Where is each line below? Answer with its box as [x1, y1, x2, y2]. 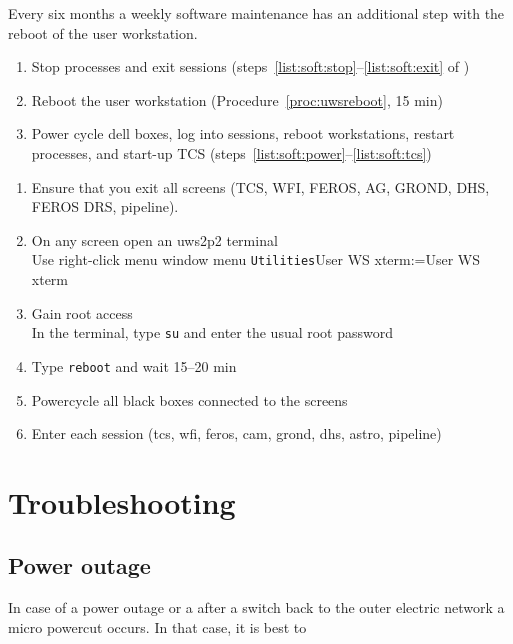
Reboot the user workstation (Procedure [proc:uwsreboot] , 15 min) [31, 89, 443, 110]
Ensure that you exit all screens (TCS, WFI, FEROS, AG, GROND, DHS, [31, 176, 490, 197]
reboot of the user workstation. [8, 22, 198, 43]
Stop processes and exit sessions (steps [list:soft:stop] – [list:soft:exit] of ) [31, 56, 470, 77]
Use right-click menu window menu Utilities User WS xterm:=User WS [31, 249, 481, 270]
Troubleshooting [8, 481, 236, 522]
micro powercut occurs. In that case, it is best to [8, 616, 307, 637]
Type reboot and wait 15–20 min [31, 355, 237, 376]
